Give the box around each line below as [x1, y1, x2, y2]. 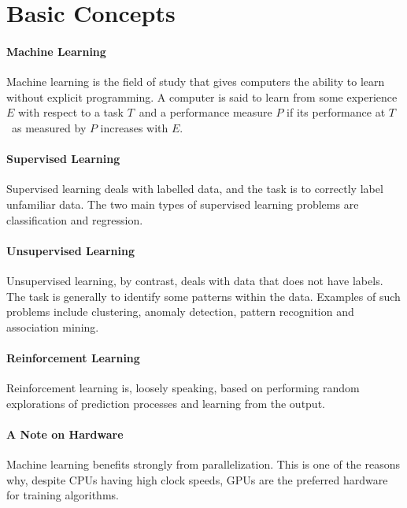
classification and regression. [6, 211, 143, 228]
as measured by [11, 119, 87, 135]
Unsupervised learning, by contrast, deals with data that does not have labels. [6, 272, 383, 288]
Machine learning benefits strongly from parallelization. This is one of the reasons [6, 456, 401, 473]
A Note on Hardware [6, 425, 124, 442]
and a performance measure [139, 104, 272, 121]
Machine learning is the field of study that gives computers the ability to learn [6, 73, 385, 90]
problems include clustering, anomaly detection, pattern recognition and [6, 303, 354, 320]
